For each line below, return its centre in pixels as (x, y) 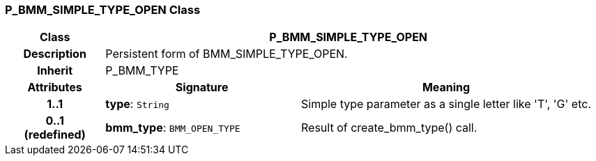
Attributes (55, 87)
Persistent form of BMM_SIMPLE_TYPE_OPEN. (227, 54)
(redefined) (55, 135)
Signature (202, 87)
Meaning (446, 87)
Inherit (55, 71)
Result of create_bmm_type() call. (389, 128)
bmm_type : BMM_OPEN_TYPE (173, 128)
